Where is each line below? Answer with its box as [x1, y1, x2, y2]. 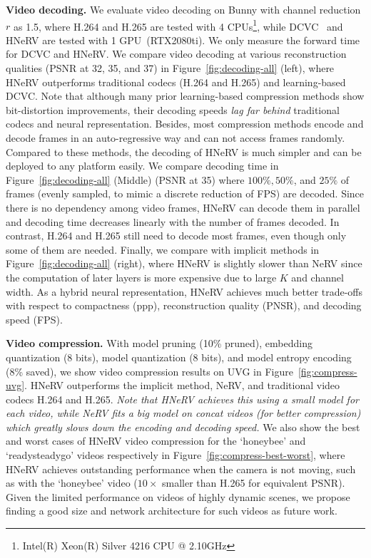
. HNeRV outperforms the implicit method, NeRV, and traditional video [24, 378, 340, 393]
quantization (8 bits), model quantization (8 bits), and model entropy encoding [6, 349, 352, 364]
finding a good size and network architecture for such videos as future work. [6, 503, 337, 518]
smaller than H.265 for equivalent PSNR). [162, 475, 345, 490]
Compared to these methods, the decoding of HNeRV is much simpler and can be [6, 144, 362, 159]
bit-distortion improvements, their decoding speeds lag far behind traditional [6, 102, 340, 117]
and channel [291, 269, 344, 284]
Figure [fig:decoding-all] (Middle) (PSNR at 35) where [6, 172, 245, 187]
